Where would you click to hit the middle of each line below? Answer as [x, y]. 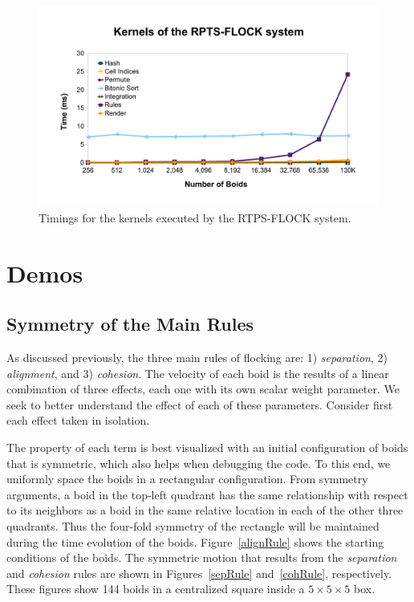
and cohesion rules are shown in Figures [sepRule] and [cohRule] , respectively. [199, 573]
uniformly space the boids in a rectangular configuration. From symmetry [187, 479]
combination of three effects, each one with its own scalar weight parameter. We [203, 389]
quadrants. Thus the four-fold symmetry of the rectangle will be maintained [193, 525]
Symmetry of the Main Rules [130, 324]
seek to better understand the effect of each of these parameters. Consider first [200, 404]
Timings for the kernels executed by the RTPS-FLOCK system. [195, 217]
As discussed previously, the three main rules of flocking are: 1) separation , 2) [197, 358]
